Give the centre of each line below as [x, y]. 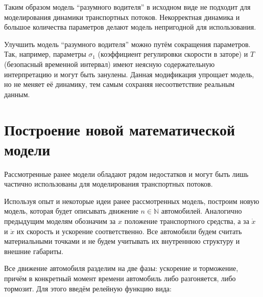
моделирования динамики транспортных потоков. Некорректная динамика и [122, 17]
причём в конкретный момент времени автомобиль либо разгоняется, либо [120, 278]
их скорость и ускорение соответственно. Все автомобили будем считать [129, 231]
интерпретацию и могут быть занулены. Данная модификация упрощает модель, [129, 74]
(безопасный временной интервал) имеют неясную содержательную [110, 64]
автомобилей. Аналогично [201, 211]
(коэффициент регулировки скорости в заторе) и [173, 54]
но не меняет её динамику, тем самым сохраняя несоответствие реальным [119, 84]
